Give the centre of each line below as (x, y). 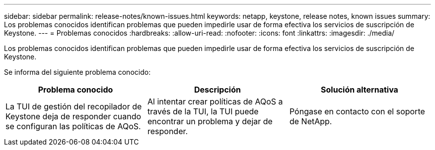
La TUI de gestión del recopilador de (74, 106)
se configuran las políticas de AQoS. (73, 126)
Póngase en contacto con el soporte (357, 111)
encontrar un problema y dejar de (210, 121)
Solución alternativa (360, 90)
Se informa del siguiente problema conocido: (77, 72)
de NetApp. (311, 121)
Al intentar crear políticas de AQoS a (215, 101)
